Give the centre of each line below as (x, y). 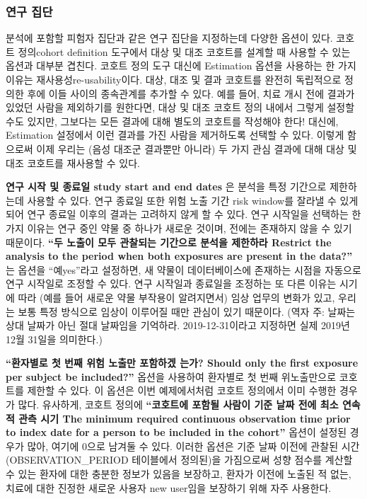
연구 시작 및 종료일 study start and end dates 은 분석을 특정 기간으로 (166, 187)
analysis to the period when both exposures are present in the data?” (179, 256)
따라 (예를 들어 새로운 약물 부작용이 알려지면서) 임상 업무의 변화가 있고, (176, 297)
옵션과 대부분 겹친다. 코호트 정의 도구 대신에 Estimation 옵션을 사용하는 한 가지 (181, 65)
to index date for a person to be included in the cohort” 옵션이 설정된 (176, 432)
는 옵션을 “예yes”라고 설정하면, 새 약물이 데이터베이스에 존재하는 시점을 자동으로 (183, 269)
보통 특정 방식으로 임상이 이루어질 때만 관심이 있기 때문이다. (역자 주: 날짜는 (187, 311)
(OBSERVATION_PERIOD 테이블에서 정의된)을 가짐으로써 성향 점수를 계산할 (179, 460)
